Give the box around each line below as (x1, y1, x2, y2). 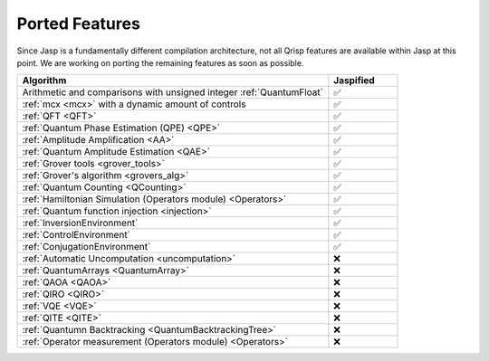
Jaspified (333, 74, 375, 87)
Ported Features (16, 14, 140, 33)
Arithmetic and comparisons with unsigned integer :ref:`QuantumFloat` (22, 86, 323, 99)
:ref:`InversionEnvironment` (22, 217, 139, 230)
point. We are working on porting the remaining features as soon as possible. (16, 57, 304, 68)
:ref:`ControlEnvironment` (22, 229, 131, 242)
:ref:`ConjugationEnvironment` (22, 241, 151, 253)
